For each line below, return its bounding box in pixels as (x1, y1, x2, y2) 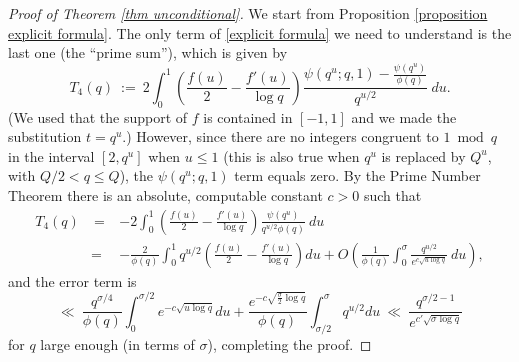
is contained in (203, 106, 293, 127)
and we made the (351, 106, 457, 127)
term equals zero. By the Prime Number (234, 165, 481, 186)
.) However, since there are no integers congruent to (122, 126, 439, 147)
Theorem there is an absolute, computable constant (8, 185, 323, 206)
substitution (8, 126, 82, 147)
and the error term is (8, 270, 137, 291)
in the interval (8, 145, 95, 166)
